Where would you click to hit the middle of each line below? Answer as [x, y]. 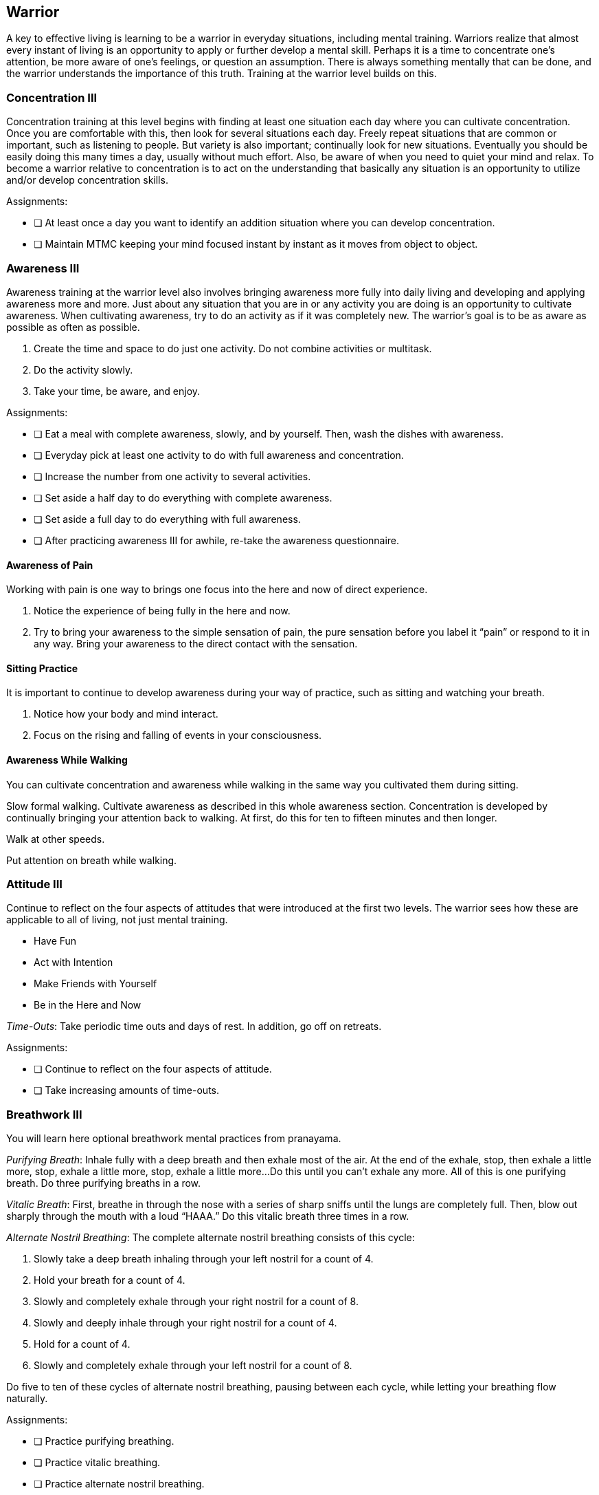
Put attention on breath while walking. [92, 860]
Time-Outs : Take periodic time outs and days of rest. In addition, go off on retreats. [194, 1026]
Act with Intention [74, 962]
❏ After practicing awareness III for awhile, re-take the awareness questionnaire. [217, 540]
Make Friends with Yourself [95, 984]
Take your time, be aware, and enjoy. [117, 391]
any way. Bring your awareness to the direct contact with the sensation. [196, 644]
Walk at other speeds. [56, 839]
